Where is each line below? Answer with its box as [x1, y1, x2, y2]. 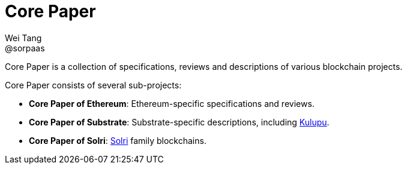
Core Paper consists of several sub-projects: [5, 79, 182, 90]
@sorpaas [5, 42, 45, 53]
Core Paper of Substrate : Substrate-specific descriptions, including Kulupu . [29, 116, 330, 127]
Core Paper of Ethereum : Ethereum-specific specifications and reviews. [29, 98, 315, 109]
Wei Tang [5, 32, 42, 43]
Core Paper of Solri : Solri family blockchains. [29, 135, 207, 146]
